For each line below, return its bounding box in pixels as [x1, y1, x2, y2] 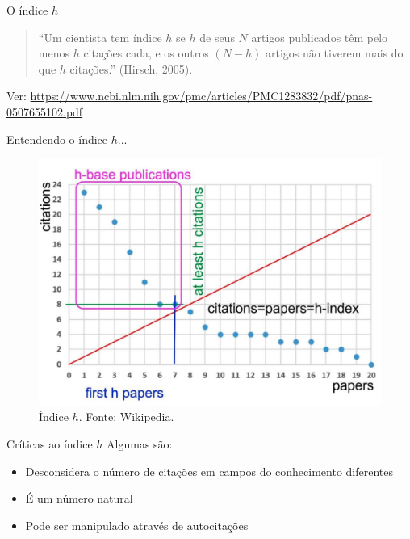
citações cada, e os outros [83, 44, 209, 61]
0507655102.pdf [6, 103, 83, 120]
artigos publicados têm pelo [251, 28, 388, 45]
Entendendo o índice [6, 130, 108, 147]
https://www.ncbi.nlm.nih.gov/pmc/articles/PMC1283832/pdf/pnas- [30, 87, 373, 104]
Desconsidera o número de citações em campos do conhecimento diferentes [25, 462, 394, 479]
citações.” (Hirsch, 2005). [69, 60, 193, 77]
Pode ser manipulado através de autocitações [25, 516, 249, 533]
